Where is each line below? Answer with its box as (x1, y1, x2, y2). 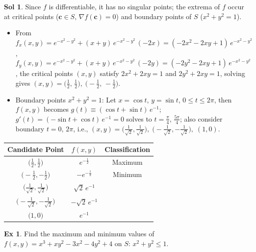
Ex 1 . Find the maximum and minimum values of (4, 228, 154, 239)
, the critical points (15, 68, 73, 78)
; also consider (179, 113, 223, 124)
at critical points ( (4, 11, 59, 21)
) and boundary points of (116, 11, 192, 21)
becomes (43, 104, 69, 114)
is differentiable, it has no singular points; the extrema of (49, 1, 220, 11)
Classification (104, 144, 151, 154)
